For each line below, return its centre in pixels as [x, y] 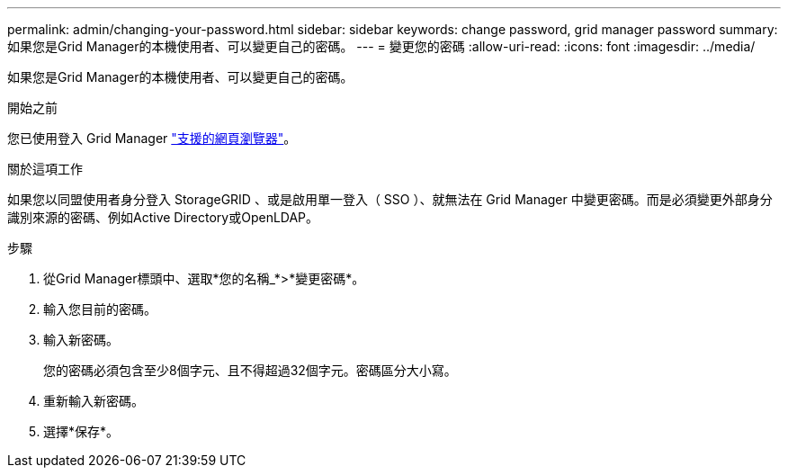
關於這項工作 [45, 169]
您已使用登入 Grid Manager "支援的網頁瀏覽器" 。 [152, 138]
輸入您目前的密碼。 [100, 309]
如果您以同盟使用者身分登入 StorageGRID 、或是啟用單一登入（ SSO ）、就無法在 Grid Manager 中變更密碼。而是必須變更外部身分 [390, 199]
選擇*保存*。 [81, 431]
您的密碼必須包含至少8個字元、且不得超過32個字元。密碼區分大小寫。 [250, 370]
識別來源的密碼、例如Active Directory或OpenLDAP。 [163, 217]
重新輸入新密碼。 [94, 401]
